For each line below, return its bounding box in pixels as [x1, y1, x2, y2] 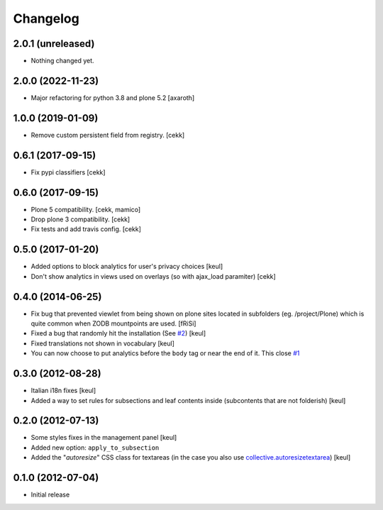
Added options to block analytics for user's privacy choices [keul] [30, 262, 223, 271]
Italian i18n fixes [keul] [30, 387, 96, 395]
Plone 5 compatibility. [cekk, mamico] [30, 205, 141, 214]
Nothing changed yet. [30, 57, 95, 65]
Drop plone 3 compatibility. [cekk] [30, 215, 131, 223]
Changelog [13, 11, 79, 26]
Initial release [30, 490, 70, 499]
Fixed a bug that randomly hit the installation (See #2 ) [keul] [30, 329, 206, 338]
